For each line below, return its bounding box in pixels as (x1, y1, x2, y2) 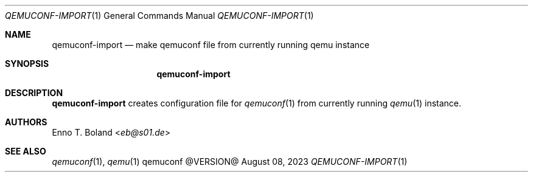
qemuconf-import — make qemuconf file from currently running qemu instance (52, 40, 370, 50)
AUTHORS (5, 117, 47, 127)
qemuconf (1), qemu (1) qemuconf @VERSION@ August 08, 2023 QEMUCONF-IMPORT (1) (52, 156, 408, 167)
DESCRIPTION (5, 88, 63, 98)
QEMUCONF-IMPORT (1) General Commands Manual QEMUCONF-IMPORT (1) (5, 10, 314, 21)
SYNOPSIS (5, 58, 49, 69)
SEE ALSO (5, 146, 46, 156)
